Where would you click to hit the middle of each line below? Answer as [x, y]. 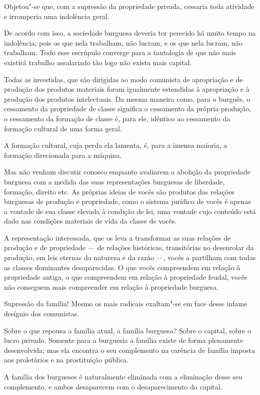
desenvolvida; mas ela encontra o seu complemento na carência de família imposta [129, 350]
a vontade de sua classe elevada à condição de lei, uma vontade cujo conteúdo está [130, 211]
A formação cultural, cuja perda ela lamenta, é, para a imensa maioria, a [116, 145]
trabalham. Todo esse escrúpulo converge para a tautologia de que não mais [120, 52]
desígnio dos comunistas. [42, 314]
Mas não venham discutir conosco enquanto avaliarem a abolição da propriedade [127, 172]
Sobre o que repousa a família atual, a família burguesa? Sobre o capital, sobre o [127, 330]
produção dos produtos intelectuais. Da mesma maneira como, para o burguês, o [127, 98]
